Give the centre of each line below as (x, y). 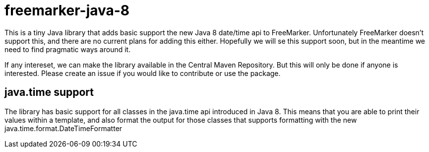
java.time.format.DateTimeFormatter (63, 128)
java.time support (49, 92)
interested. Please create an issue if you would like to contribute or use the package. (143, 73)
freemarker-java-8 (67, 10)
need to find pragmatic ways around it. (68, 49)
